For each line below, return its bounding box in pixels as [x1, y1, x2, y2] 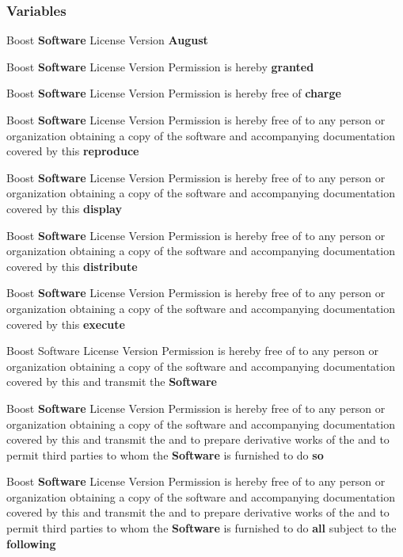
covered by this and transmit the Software [6, 373, 217, 390]
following [6, 535, 56, 551]
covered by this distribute [6, 258, 138, 274]
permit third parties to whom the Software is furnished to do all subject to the [6, 520, 397, 536]
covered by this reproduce [6, 143, 139, 159]
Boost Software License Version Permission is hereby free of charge [6, 85, 341, 101]
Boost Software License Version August [6, 32, 208, 48]
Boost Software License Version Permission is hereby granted [6, 58, 314, 74]
